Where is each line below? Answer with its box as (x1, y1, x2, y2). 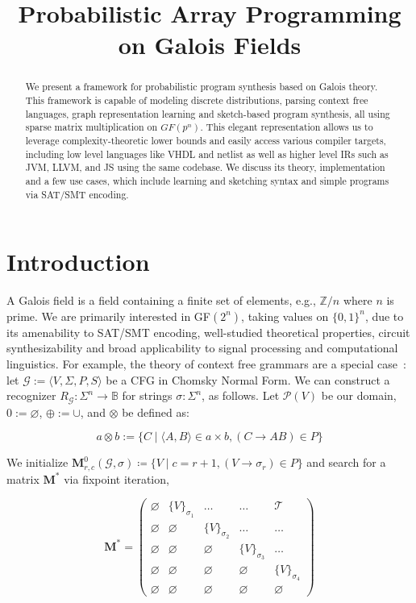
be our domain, (321, 387, 397, 404)
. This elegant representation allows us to (200, 120, 373, 134)
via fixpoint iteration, (64, 470, 169, 487)
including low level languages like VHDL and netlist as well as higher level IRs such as (25, 147, 389, 160)
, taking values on (241, 307, 329, 324)
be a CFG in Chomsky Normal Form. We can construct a (106, 371, 390, 388)
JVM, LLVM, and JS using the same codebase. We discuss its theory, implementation (25, 160, 385, 174)
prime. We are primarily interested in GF (6, 307, 210, 324)
